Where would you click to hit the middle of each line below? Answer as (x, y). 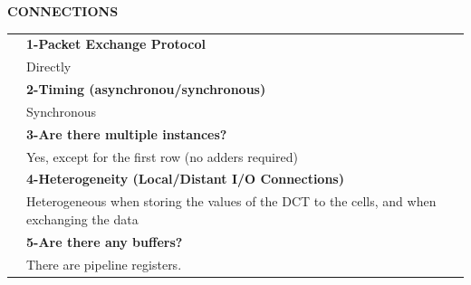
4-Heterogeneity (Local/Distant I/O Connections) (185, 179)
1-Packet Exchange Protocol (116, 44)
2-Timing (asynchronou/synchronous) (146, 89)
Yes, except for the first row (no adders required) (162, 156)
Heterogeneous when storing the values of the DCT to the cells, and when (231, 201)
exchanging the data (82, 218)
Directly (49, 66)
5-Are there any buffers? (105, 241)
